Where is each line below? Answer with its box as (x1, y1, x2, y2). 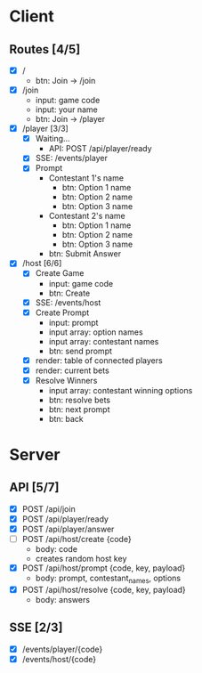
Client (9, 6, 55, 27)
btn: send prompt (48, 345, 113, 356)
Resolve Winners (35, 375, 98, 385)
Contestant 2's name (48, 211, 126, 222)
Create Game (35, 268, 85, 279)
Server (9, 445, 61, 465)
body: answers (35, 594, 91, 604)
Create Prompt (35, 307, 90, 318)
